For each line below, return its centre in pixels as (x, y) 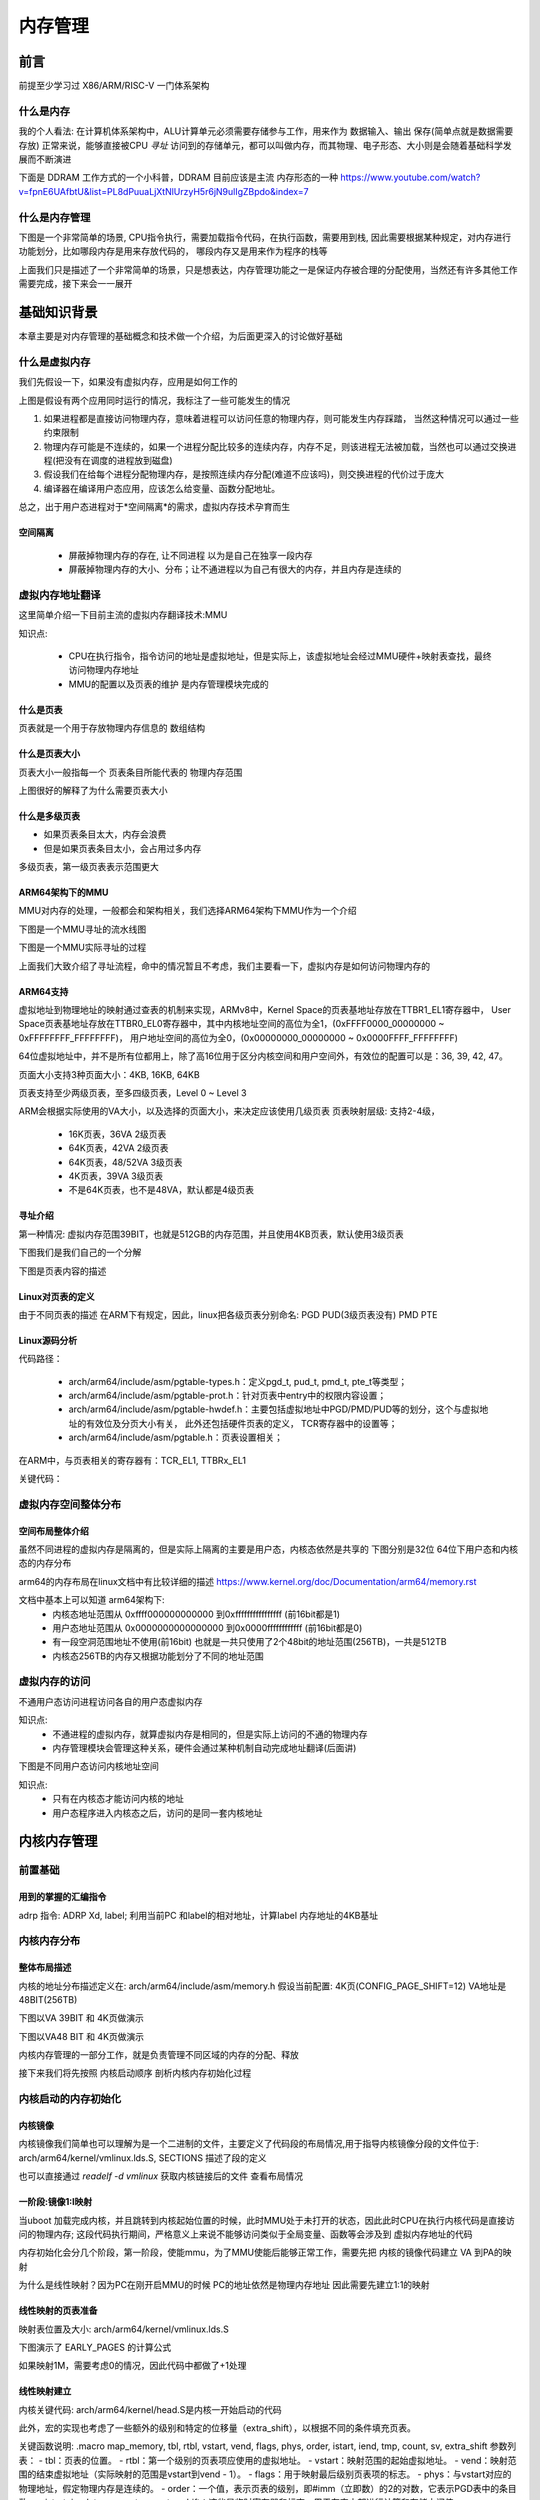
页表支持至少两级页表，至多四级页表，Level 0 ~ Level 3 (132, 1092)
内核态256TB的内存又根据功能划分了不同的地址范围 (158, 1656)
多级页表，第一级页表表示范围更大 (88, 867)
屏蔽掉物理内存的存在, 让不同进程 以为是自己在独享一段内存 (190, 555)
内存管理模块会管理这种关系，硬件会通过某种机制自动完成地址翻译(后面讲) (204, 1748)
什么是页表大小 (49, 754)
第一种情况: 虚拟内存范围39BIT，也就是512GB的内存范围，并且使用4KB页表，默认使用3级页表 (211, 1234)
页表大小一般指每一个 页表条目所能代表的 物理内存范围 (130, 772)
